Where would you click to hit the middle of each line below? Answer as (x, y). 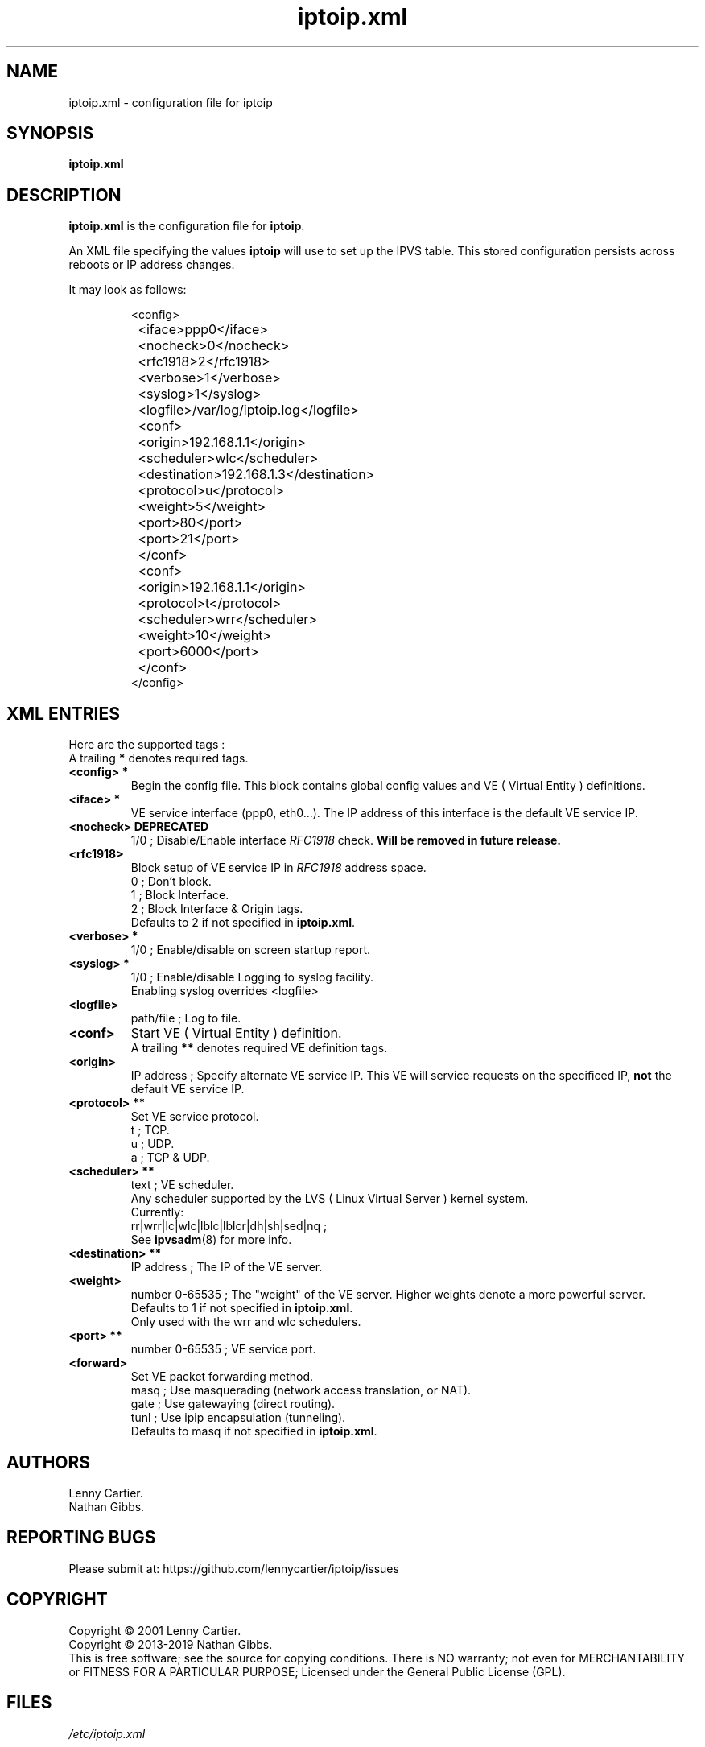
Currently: (157, 1212)
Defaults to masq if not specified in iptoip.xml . (254, 1431)
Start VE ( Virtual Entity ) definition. (236, 1033)
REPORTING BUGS (81, 1538)
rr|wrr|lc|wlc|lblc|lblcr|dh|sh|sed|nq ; (229, 1226)
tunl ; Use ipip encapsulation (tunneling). (238, 1418)
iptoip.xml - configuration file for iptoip (171, 102)
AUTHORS (49, 1462)
